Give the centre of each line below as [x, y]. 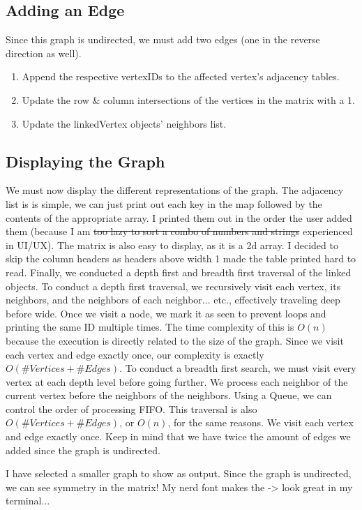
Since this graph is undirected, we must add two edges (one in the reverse [163, 39]
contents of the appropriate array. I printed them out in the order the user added [179, 217]
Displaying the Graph [85, 161]
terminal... [28, 501]
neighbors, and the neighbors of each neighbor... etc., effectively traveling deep [173, 300]
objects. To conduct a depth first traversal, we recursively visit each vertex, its [173, 286]
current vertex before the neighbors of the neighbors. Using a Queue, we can [169, 395]
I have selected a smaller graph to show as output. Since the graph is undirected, [179, 473]
